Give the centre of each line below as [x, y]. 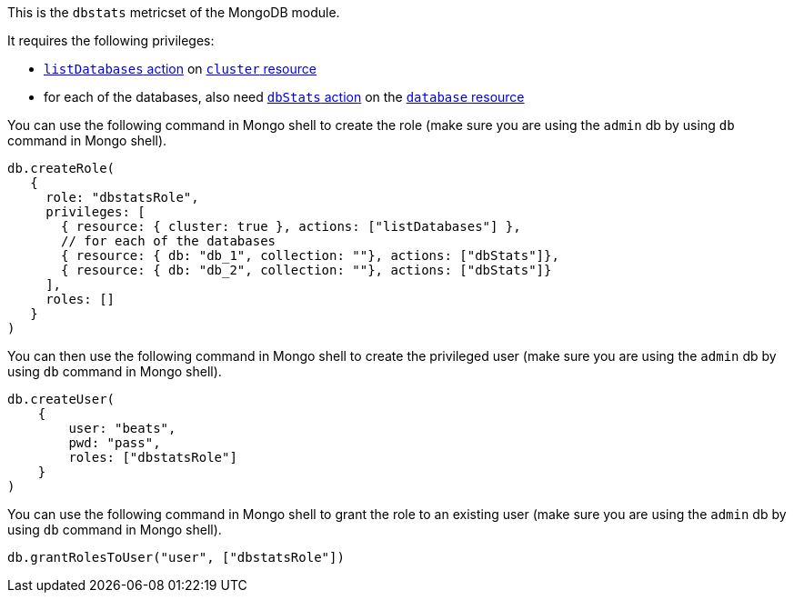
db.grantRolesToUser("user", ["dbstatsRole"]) [176, 557]
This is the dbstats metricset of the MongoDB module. [174, 12]
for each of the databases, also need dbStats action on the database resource [284, 97]
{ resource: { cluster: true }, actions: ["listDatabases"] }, [291, 226]
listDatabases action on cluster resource [180, 69]
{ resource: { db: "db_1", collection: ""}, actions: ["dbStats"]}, [310, 255]
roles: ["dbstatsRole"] [153, 457]
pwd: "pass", [115, 443]
